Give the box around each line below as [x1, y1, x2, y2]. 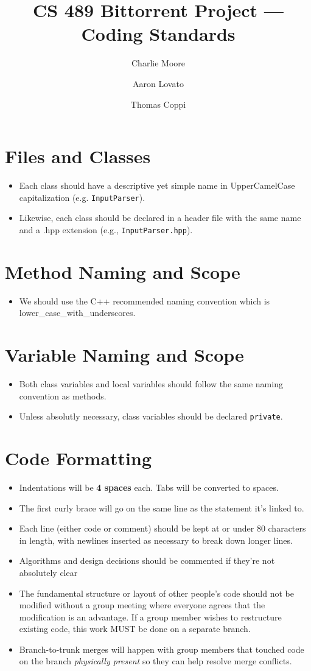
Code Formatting [5, 446, 152, 470]
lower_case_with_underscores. [19, 306, 136, 319]
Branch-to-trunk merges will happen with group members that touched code [19, 642, 304, 655]
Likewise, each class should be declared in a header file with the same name [19, 211, 301, 224]
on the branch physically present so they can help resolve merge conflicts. [19, 655, 292, 667]
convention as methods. [19, 389, 107, 402]
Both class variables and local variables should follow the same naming [19, 377, 283, 390]
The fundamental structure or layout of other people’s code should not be [19, 586, 294, 599]
